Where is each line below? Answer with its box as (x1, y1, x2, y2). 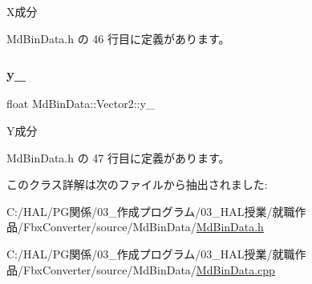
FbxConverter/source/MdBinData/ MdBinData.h (22, 218, 264, 235)
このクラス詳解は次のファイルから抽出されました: (6, 176, 268, 193)
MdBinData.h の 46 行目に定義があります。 (6, 30, 230, 46)
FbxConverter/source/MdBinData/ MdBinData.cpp (22, 261, 275, 278)
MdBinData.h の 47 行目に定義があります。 (6, 149, 230, 166)
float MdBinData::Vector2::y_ (6, 95, 155, 112)
